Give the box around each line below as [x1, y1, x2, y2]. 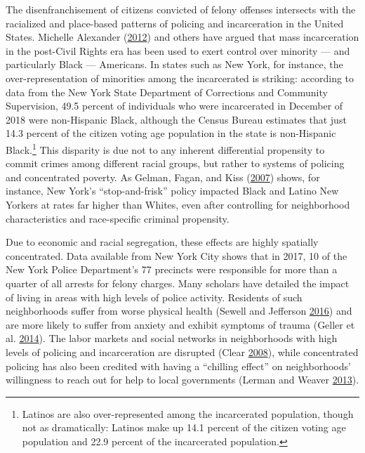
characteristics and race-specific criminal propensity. [6, 211, 230, 225]
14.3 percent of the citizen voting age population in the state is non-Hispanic [6, 126, 336, 140]
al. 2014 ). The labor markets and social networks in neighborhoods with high [6, 331, 338, 346]
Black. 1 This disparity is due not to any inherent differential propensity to [6, 140, 325, 157]
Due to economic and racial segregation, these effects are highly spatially [6, 235, 319, 249]
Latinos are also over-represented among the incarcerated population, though [22, 406, 354, 421]
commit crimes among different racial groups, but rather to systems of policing [6, 156, 345, 171]
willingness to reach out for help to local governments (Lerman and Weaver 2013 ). [6, 372, 359, 387]
